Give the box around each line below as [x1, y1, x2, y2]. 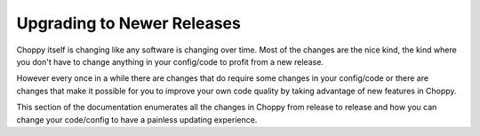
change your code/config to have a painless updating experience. [16, 114, 258, 124]
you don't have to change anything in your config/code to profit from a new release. [16, 56, 324, 67]
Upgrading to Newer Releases [16, 13, 242, 33]
